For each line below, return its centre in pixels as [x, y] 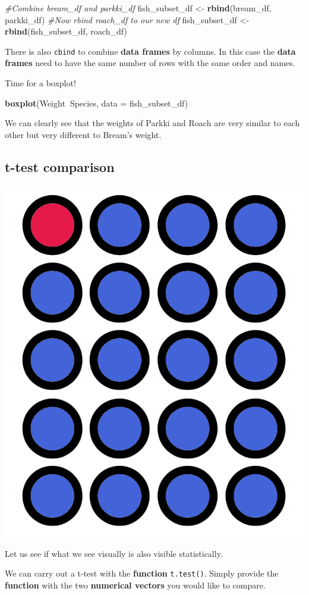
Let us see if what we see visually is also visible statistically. [114, 553]
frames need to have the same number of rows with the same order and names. [150, 63]
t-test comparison [60, 166]
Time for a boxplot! [40, 83]
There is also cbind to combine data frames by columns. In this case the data [150, 51]
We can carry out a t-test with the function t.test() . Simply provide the [142, 573]
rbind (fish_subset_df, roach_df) [66, 31]
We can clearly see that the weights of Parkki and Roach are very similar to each [152, 123]
